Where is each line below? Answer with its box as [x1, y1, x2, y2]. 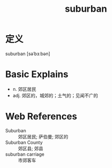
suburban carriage [5, 151, 44, 157]
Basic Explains [5, 68, 69, 80]
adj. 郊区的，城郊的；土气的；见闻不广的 [12, 92, 98, 99]
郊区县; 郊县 [18, 145, 43, 151]
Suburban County [5, 139, 43, 146]
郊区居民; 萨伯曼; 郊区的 [18, 133, 69, 139]
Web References [5, 111, 78, 123]
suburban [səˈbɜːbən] [5, 51, 50, 57]
